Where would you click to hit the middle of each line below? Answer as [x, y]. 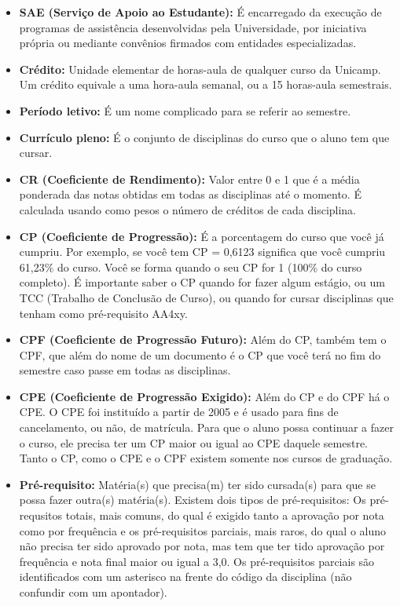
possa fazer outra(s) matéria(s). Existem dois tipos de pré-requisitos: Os [193, 500]
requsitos [41, 515]
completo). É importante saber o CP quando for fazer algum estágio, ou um [202, 282]
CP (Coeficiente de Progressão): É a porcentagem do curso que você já [202, 236]
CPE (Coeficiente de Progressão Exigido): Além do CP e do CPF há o [204, 396]
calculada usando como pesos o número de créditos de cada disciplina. [188, 209]
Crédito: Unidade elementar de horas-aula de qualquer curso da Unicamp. [200, 69]
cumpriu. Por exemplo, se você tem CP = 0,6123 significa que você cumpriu [202, 252]
